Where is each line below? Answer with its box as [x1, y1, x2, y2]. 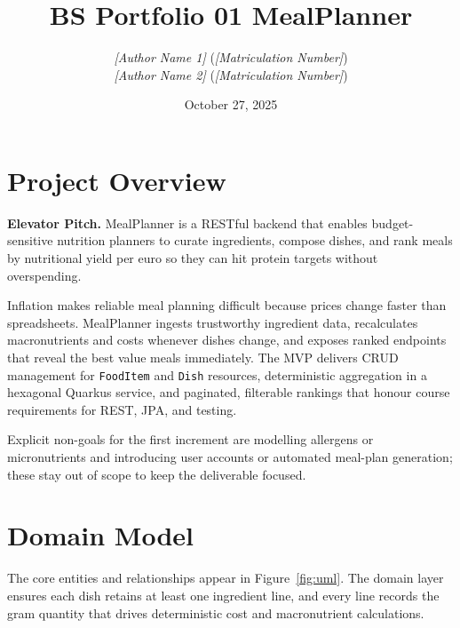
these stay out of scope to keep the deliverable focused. [7, 465, 306, 483]
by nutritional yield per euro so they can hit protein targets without [7, 249, 378, 267]
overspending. [7, 266, 82, 284]
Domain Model [7, 517, 194, 553]
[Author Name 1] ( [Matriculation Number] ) [114, 48, 348, 67]
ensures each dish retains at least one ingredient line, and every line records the [7, 585, 440, 604]
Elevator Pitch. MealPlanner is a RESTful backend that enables [7, 213, 368, 232]
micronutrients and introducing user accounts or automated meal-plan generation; [7, 448, 453, 466]
